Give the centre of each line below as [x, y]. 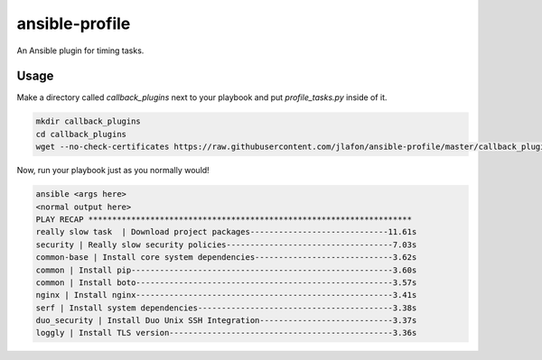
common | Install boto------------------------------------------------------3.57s [226, 282]
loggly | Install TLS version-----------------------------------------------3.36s [226, 333]
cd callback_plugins [81, 134]
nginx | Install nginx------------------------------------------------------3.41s [226, 295]
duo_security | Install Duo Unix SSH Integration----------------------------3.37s [226, 321]
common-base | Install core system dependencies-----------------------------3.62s [226, 258]
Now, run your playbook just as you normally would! [113, 171]
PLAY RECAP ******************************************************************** [224, 219]
